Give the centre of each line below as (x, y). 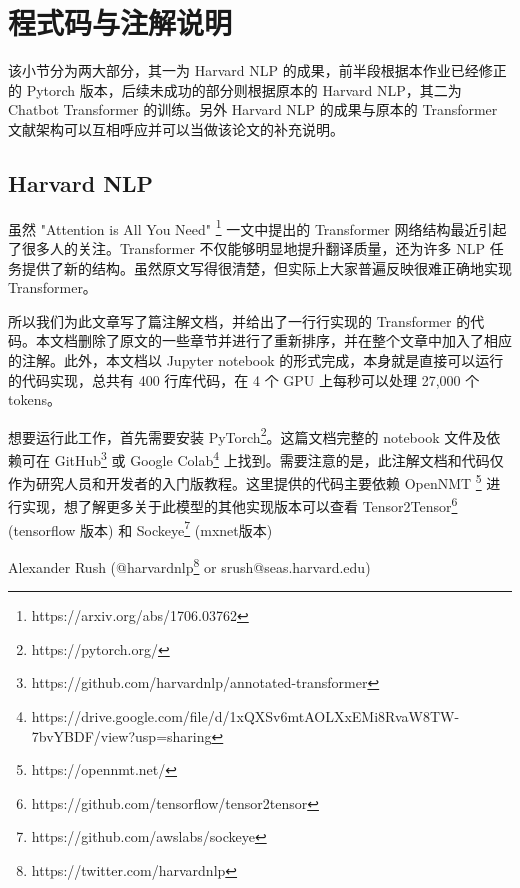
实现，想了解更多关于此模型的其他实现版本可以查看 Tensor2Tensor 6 (239, 505)
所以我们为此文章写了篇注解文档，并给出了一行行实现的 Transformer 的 (239, 320)
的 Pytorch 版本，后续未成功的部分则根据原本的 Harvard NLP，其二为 (235, 89)
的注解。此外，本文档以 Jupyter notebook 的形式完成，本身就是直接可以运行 (256, 359)
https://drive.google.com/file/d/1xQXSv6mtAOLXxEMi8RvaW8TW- (245, 715)
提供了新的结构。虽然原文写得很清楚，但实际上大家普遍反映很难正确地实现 (266, 267)
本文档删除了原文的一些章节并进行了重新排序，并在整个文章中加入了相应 (273, 340)
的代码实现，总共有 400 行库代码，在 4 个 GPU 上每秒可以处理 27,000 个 (244, 379)
